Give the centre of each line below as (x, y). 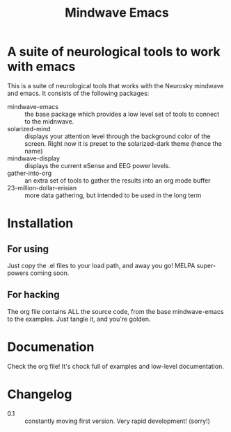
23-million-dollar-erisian (42, 188)
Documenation (51, 347)
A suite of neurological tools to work (114, 52)
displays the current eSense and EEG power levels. (97, 165)
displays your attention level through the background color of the (118, 136)
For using (28, 249)
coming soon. (50, 273)
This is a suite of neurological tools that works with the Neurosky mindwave (115, 85)
